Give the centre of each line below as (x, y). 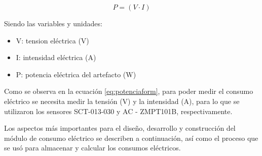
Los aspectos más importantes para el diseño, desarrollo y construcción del (120, 128)
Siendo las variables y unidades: (53, 23)
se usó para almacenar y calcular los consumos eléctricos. (92, 148)
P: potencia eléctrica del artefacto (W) (76, 74)
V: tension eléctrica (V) (52, 40)
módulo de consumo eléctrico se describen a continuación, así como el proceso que (131, 138)
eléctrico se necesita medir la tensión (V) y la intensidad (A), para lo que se (122, 101)
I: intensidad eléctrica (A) (56, 57)
